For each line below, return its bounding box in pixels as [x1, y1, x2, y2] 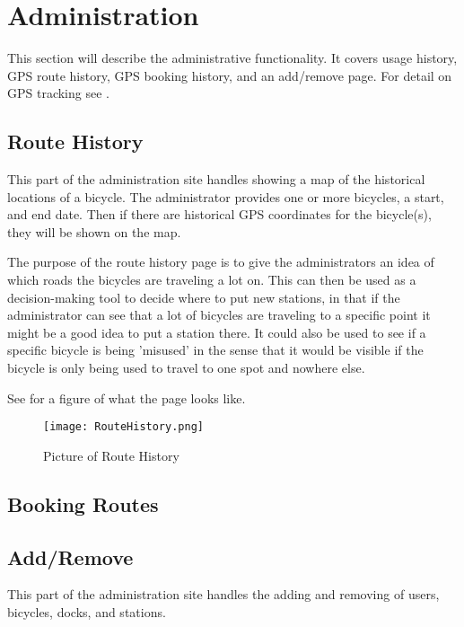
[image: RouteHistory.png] [43, 420, 204, 434]
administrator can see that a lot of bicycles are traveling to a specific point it [7, 305, 431, 324]
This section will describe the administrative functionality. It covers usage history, [7, 49, 458, 67]
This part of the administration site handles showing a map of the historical [7, 170, 425, 189]
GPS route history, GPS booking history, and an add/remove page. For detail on [7, 66, 452, 84]
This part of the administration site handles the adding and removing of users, [7, 585, 440, 604]
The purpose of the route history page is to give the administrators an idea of [7, 252, 434, 271]
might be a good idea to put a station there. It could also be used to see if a [7, 322, 426, 341]
